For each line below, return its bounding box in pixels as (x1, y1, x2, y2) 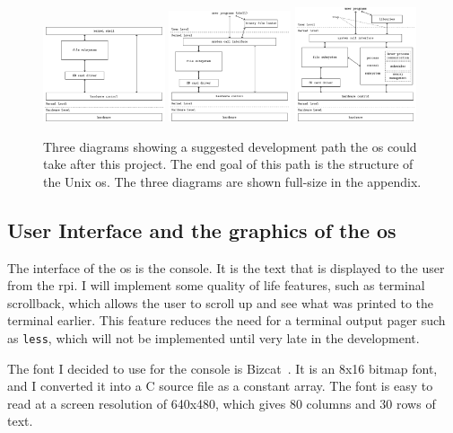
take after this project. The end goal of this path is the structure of (43, 155, 414, 173)
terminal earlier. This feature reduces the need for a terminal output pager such (7, 311, 446, 330)
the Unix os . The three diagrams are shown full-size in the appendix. (43, 172, 422, 190)
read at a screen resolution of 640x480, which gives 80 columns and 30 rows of (7, 393, 436, 412)
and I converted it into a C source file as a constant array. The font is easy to (7, 376, 433, 395)
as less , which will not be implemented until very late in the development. (7, 329, 420, 348)
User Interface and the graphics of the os (7, 216, 396, 243)
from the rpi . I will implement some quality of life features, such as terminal (7, 276, 425, 295)
